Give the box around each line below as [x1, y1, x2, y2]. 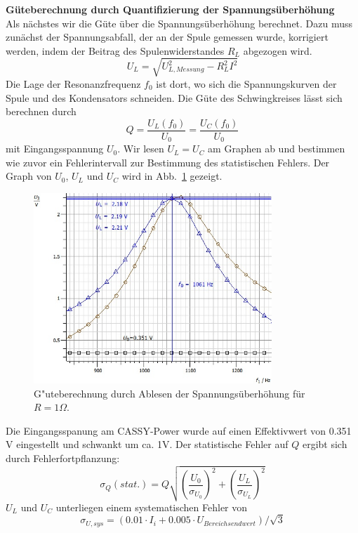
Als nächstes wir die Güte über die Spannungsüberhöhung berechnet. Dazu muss [6, 15, 353, 30]
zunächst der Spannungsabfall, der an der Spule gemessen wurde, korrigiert [6, 29, 329, 44]
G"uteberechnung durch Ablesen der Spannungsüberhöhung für [34, 386, 305, 400]
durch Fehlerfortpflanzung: [6, 450, 120, 465]
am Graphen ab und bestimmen [208, 141, 345, 156]
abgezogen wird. [243, 43, 312, 58]
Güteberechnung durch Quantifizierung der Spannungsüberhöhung [6, 2, 335, 16]
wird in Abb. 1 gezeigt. [121, 169, 223, 183]
